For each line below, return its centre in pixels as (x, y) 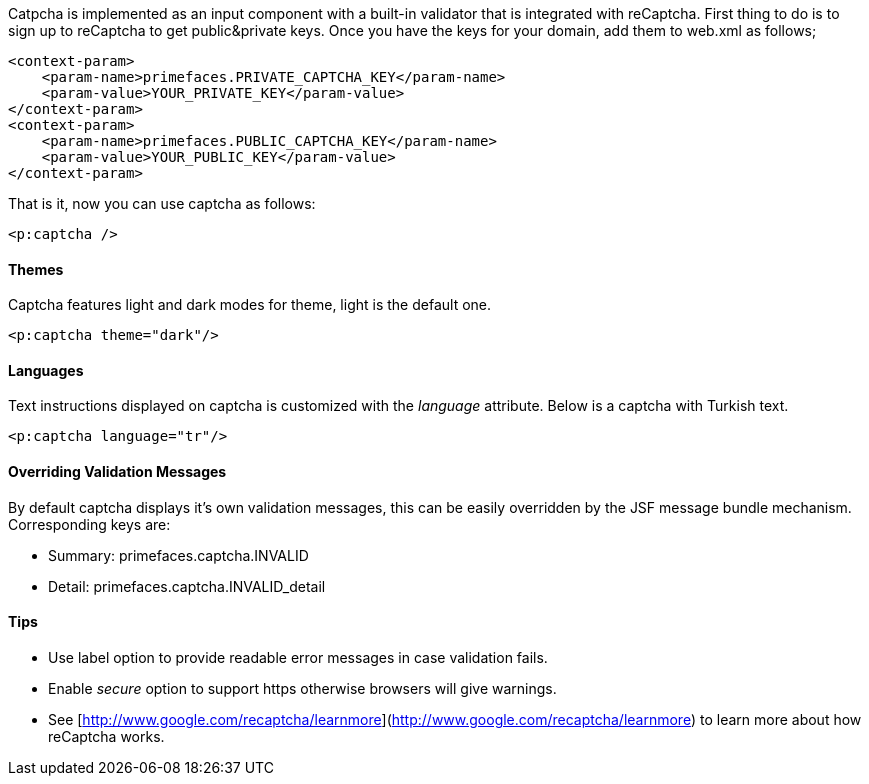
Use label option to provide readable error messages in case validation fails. (298, 657)
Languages (46, 370)
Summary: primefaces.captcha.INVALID (178, 555)
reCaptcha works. (106, 736)
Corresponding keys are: (89, 524)
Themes (36, 269)
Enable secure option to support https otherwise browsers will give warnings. (302, 688)
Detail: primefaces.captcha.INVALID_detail (187, 586)
